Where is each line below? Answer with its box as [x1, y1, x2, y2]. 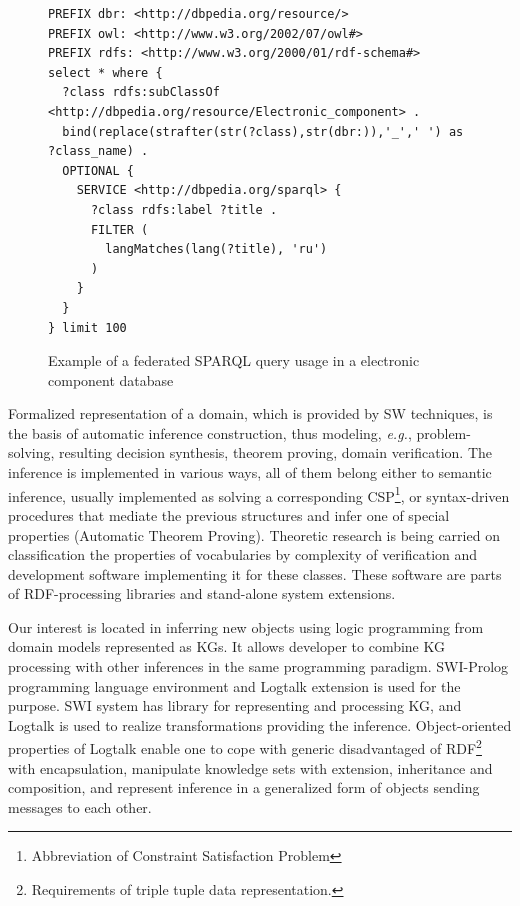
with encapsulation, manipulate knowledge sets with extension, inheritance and [8, 757, 493, 778]
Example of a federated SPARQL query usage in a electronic [48, 350, 420, 371]
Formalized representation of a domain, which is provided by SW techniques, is [8, 403, 493, 424]
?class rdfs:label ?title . [90, 202, 278, 217]
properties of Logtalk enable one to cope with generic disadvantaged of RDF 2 [8, 735, 482, 759]
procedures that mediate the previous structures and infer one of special [8, 504, 450, 525]
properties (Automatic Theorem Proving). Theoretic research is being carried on [8, 524, 500, 545]
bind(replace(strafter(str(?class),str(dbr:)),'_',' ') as [62, 124, 464, 139]
